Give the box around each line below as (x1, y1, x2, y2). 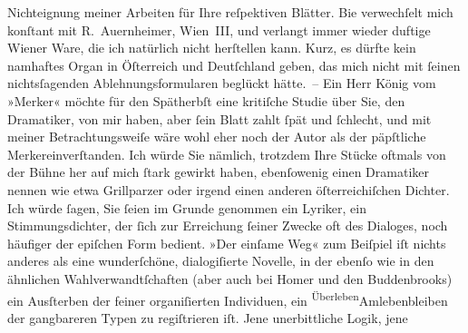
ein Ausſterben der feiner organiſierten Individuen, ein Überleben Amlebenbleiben (7, 288, 448, 309)
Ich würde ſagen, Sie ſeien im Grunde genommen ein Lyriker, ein (7, 198, 366, 217)
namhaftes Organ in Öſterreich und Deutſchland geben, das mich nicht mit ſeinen (7, 55, 461, 74)
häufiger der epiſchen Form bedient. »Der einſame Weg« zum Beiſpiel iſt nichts (7, 233, 446, 252)
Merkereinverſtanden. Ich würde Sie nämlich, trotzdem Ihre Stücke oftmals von (7, 144, 446, 163)
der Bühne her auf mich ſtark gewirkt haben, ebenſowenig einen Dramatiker (7, 162, 429, 181)
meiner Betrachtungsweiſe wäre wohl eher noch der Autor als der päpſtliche (7, 127, 426, 146)
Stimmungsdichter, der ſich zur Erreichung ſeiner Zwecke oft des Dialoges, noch (7, 216, 448, 235)
